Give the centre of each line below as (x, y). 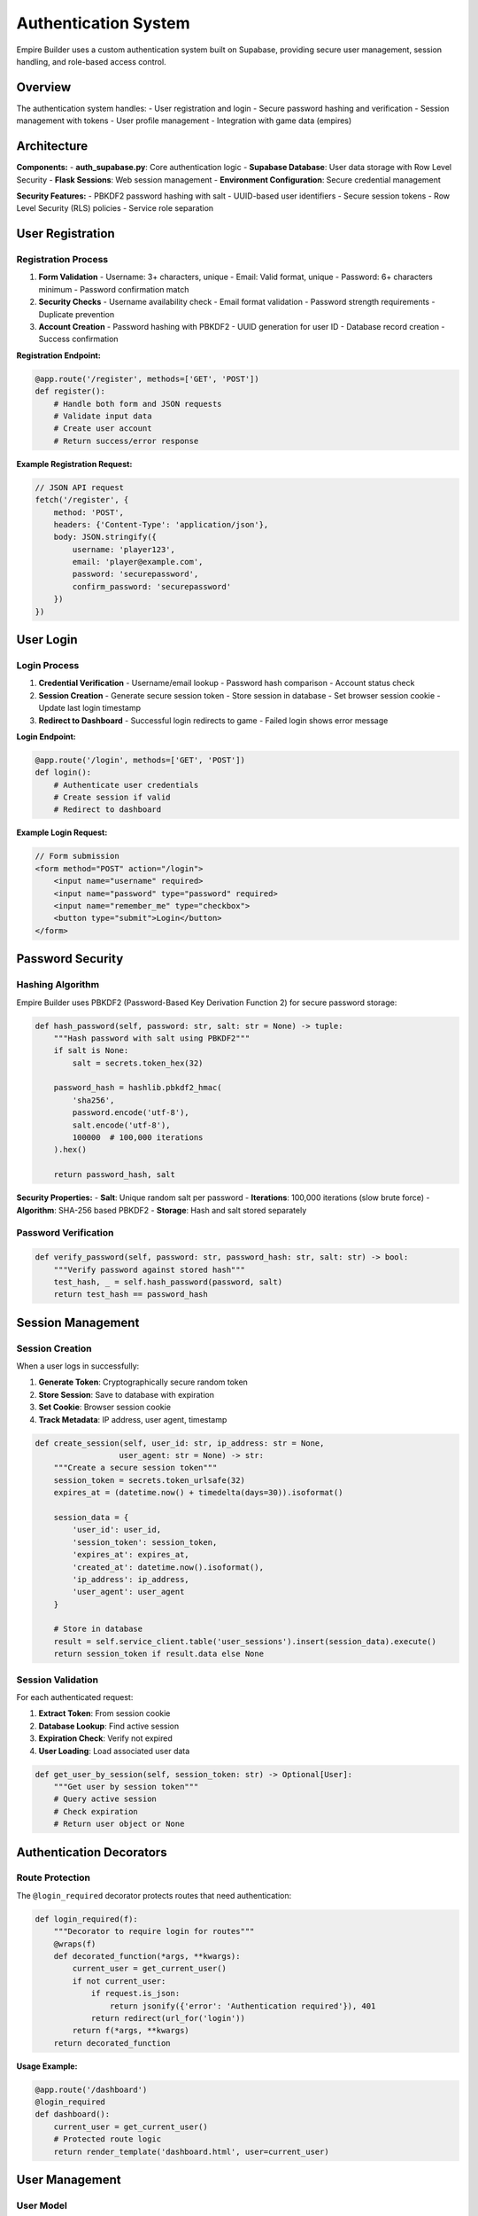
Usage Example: (47, 2066)
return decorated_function (112, 2043)
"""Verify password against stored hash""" (149, 1269)
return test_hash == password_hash (131, 1295)
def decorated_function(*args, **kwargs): (147, 1956)
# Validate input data (103, 416)
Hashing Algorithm (58, 985)
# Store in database (98, 1629)
